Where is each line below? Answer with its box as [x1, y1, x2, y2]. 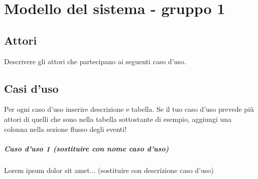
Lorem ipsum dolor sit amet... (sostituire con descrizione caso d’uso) [4, 164, 214, 175]
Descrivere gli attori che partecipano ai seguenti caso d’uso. [4, 56, 186, 66]
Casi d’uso [4, 80, 59, 96]
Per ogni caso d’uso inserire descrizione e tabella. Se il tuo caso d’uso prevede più [4, 104, 254, 114]
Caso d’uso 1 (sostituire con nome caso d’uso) [4, 143, 169, 153]
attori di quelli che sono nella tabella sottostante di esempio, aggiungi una [4, 113, 232, 124]
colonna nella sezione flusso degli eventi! [4, 123, 127, 134]
